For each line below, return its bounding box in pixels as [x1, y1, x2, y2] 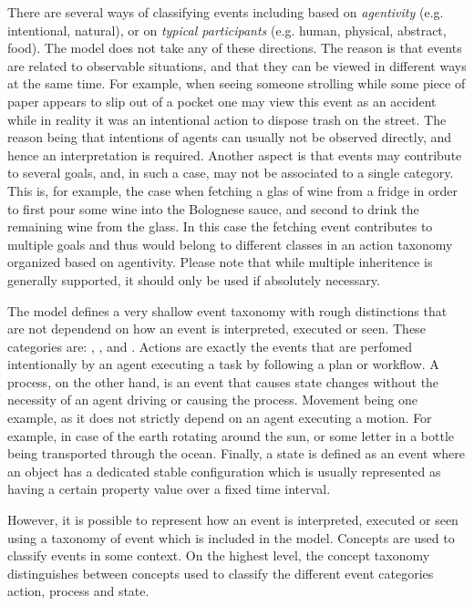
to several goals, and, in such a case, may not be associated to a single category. [7, 163, 454, 182]
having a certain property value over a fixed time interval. [7, 479, 331, 498]
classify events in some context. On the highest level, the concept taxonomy [7, 546, 430, 565]
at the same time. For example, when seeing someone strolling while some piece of [7, 74, 466, 93]
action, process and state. [7, 581, 149, 601]
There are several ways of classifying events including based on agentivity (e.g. [7, 3, 444, 21]
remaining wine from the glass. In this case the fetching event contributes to [7, 217, 433, 236]
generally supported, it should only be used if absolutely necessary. [7, 270, 380, 289]
